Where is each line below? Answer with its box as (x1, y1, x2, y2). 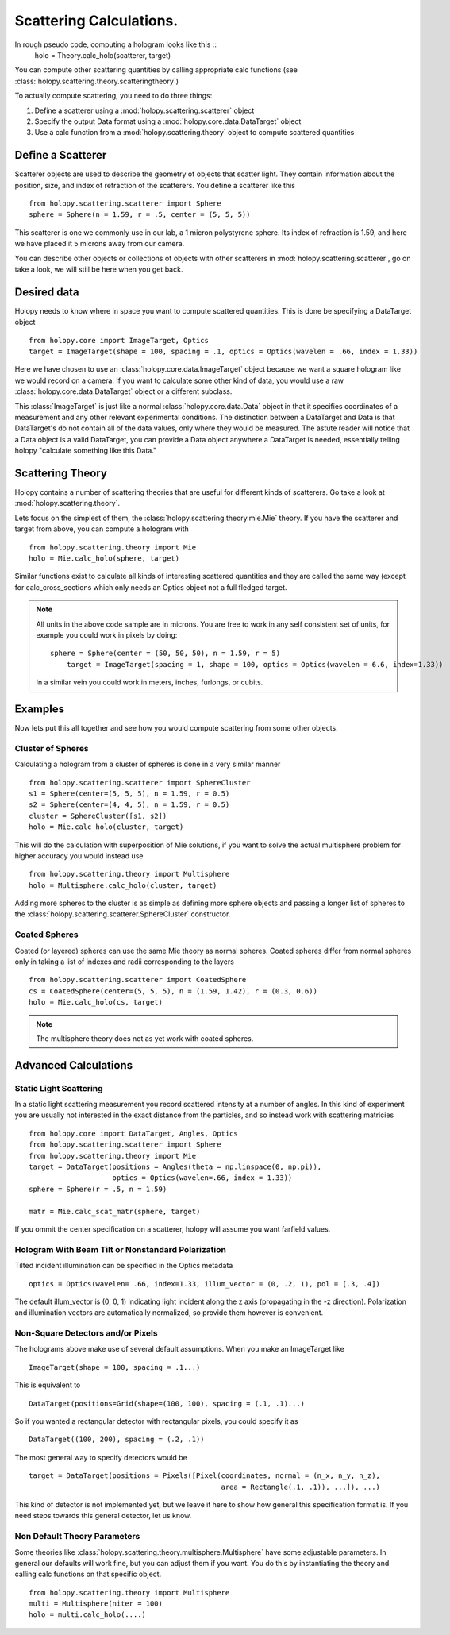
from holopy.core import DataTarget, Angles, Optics (29, 1128, 238, 1138)
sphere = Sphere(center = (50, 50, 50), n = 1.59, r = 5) (50, 649, 281, 658)
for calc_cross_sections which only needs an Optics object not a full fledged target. (14, 582, 287, 592)
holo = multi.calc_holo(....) (29, 1610, 147, 1619)
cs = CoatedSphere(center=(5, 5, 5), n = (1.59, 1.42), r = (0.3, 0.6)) (29, 986, 317, 996)
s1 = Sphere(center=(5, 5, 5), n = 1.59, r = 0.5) (29, 789, 230, 798)
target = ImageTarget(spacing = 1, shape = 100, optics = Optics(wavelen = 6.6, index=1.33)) (66, 660, 444, 669)
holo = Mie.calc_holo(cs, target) (29, 997, 163, 1007)
